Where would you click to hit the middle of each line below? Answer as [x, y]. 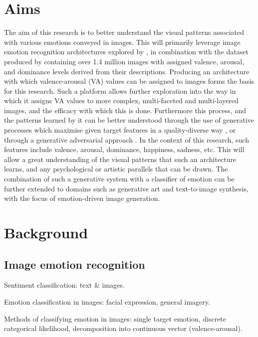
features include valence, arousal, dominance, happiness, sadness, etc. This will [124, 149]
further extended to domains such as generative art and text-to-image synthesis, [126, 188]
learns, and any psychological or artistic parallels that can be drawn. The [116, 169]
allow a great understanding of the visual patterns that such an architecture [120, 159]
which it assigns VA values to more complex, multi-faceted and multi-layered [121, 100]
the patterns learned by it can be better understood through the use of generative [129, 120]
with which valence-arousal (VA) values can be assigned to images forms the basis [129, 81]
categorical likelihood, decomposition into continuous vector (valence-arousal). [123, 328]
